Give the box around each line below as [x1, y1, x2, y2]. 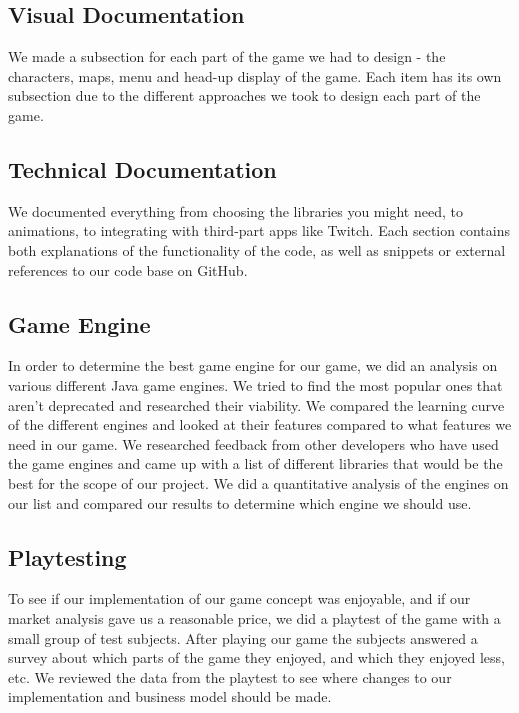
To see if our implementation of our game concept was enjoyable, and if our [8, 588, 471, 609]
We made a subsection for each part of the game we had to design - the [8, 46, 446, 67]
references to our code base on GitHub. [8, 259, 248, 280]
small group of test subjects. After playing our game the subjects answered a [8, 627, 478, 648]
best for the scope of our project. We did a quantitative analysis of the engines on [8, 472, 509, 493]
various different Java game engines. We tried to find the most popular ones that [8, 374, 503, 395]
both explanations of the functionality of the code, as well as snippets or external [8, 239, 506, 260]
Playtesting [8, 541, 127, 572]
